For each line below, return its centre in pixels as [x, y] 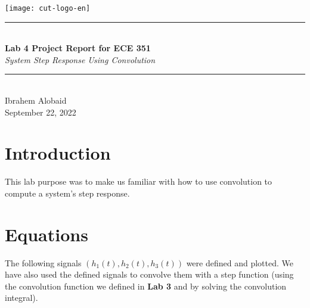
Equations [46, 234]
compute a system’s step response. [67, 193]
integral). [21, 298]
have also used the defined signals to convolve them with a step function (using [149, 274]
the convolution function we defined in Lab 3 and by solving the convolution [146, 286]
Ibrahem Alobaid [36, 100]
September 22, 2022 [41, 112]
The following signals [43, 262]
